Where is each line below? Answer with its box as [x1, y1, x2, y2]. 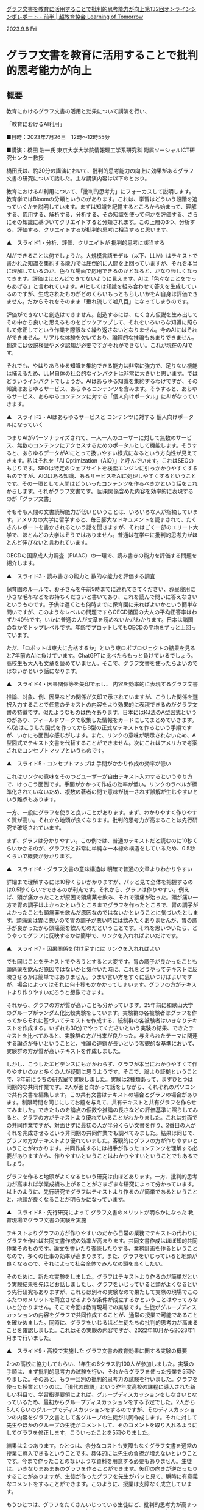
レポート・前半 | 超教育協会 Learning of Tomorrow [16, 13, 144, 20]
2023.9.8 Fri [6, 25, 37, 32]
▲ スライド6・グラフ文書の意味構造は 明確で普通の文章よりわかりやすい [6, 865, 193, 872]
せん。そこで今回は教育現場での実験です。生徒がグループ [38, 1304, 181, 1311]
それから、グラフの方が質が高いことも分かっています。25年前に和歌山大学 [6, 1002, 194, 1008]
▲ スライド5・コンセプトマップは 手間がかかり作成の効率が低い [6, 760, 172, 767]
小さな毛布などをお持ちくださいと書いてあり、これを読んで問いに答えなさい [6, 593, 198, 600]
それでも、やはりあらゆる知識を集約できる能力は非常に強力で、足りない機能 [6, 362, 198, 369]
